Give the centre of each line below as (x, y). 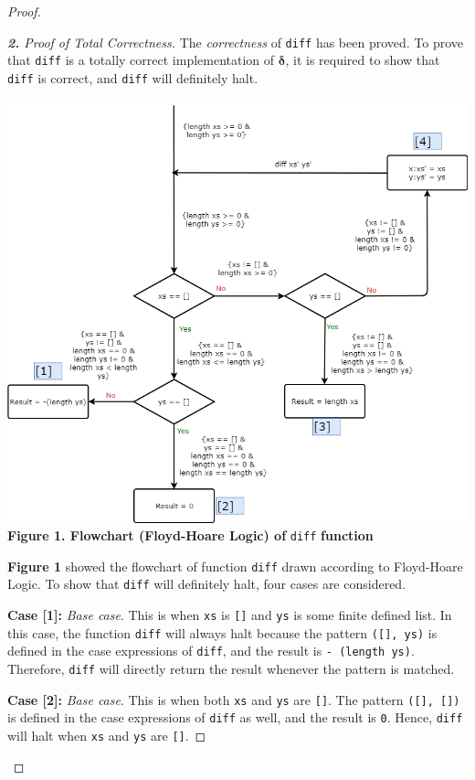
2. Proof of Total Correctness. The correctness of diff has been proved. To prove (236, 42)
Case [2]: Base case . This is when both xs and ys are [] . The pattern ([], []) (234, 699)
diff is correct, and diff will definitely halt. (133, 77)
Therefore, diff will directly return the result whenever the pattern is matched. (231, 669)
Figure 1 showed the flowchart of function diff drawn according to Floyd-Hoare (235, 566)
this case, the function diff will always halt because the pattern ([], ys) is (222, 632)
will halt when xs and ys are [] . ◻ (107, 736)
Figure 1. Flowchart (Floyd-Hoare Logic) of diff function (190, 535)
